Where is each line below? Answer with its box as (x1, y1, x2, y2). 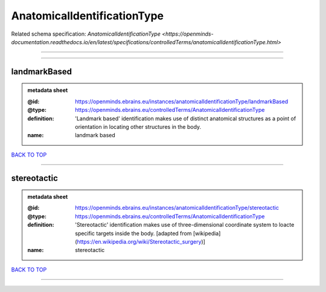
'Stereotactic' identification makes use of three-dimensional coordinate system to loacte (75, 221, 295, 229)
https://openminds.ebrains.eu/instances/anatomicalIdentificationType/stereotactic (75, 204, 279, 212)
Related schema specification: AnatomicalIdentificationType (11, 30, 161, 37)
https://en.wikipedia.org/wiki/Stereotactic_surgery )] (77, 238, 205, 245)
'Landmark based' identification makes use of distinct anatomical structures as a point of (75, 115, 296, 122)
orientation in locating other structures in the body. (75, 123, 202, 130)
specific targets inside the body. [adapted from (75, 230, 192, 237)
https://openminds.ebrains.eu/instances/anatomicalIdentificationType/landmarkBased (75, 97, 289, 105)
